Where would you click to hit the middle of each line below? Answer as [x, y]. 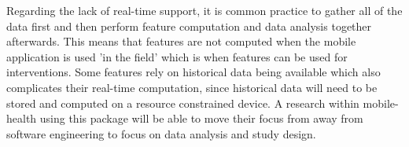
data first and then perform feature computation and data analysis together [189, 26]
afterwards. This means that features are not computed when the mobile [181, 41]
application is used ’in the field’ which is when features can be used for [177, 56]
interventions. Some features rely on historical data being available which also [193, 72]
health [22, 118]
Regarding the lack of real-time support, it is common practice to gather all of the [204, 10]
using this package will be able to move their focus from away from [201, 118]
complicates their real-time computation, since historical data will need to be [192, 87]
